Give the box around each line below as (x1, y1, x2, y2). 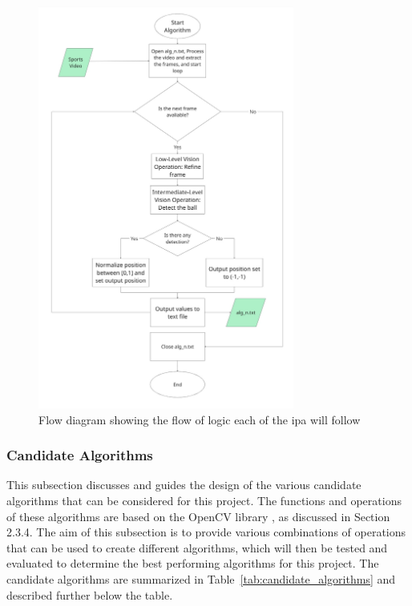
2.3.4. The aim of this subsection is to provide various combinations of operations (6, 524, 406, 540)
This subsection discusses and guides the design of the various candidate (6, 476, 362, 493)
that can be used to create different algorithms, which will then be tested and (6, 539, 388, 556)
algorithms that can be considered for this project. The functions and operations (6, 492, 402, 509)
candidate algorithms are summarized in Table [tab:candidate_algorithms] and (6, 570, 396, 587)
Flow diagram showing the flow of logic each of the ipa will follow (38, 411, 361, 427)
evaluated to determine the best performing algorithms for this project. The (6, 555, 379, 572)
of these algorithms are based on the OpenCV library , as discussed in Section (6, 508, 390, 524)
